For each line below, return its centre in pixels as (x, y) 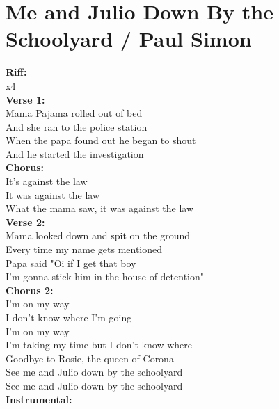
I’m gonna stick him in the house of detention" (105, 276)
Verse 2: (25, 222)
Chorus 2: (30, 290)
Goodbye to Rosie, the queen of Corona (90, 358)
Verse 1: (25, 99)
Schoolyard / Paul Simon (129, 39)
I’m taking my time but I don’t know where (99, 345)
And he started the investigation (75, 153)
